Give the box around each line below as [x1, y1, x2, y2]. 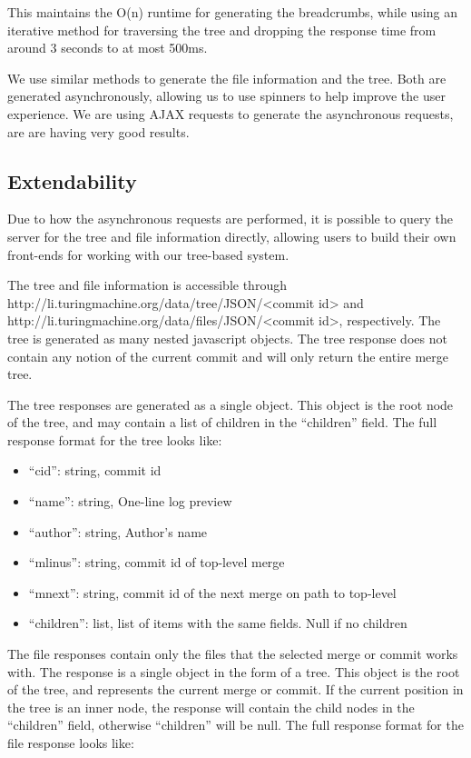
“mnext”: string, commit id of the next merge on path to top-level [28, 583, 397, 602]
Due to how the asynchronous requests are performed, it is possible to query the [7, 209, 453, 228]
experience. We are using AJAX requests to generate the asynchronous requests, [7, 104, 454, 123]
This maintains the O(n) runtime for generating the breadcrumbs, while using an [7, 3, 457, 21]
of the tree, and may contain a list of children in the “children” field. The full [7, 413, 437, 432]
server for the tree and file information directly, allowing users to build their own [7, 226, 456, 245]
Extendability [7, 166, 137, 194]
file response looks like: [7, 733, 134, 753]
